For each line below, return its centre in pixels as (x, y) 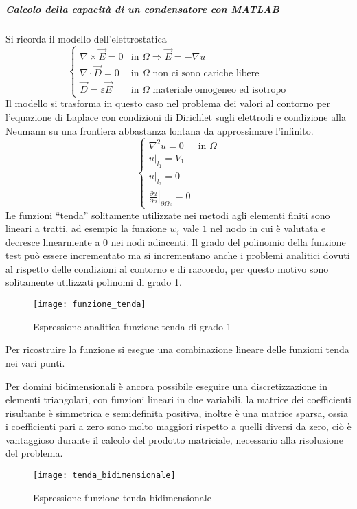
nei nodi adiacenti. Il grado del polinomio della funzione (228, 241)
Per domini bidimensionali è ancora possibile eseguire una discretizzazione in (166, 386)
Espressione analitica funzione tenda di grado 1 (132, 326)
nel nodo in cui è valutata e (268, 228)
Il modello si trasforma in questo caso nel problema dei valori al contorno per (168, 103)
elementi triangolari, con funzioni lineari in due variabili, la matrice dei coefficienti (178, 399)
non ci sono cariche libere (206, 73)
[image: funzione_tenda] (90, 305)
